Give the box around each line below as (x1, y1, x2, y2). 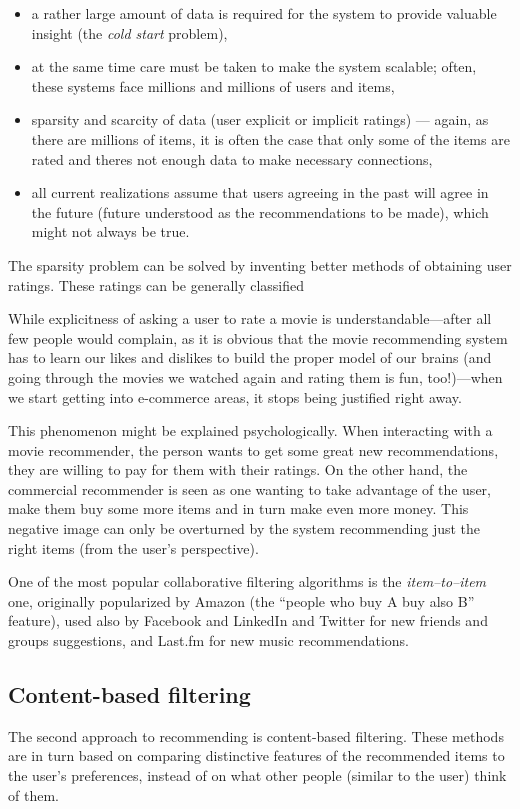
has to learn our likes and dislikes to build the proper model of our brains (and (8, 347, 492, 368)
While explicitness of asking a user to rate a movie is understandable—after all (8, 308, 492, 329)
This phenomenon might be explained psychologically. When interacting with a (8, 420, 493, 441)
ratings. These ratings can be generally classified (8, 274, 305, 295)
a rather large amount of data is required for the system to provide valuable (31, 3, 497, 23)
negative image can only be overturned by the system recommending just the (8, 518, 481, 539)
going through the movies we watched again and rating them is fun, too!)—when (8, 366, 503, 387)
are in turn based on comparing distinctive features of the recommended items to (8, 745, 505, 766)
